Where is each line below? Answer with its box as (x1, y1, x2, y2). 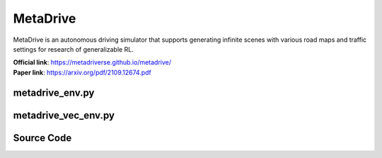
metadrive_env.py (13, 86, 95, 98)
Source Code (13, 132, 72, 144)
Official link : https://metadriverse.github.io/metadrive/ (13, 58, 172, 67)
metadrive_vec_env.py (13, 109, 115, 121)
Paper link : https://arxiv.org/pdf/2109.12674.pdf (13, 68, 152, 77)
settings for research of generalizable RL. (13, 45, 134, 53)
